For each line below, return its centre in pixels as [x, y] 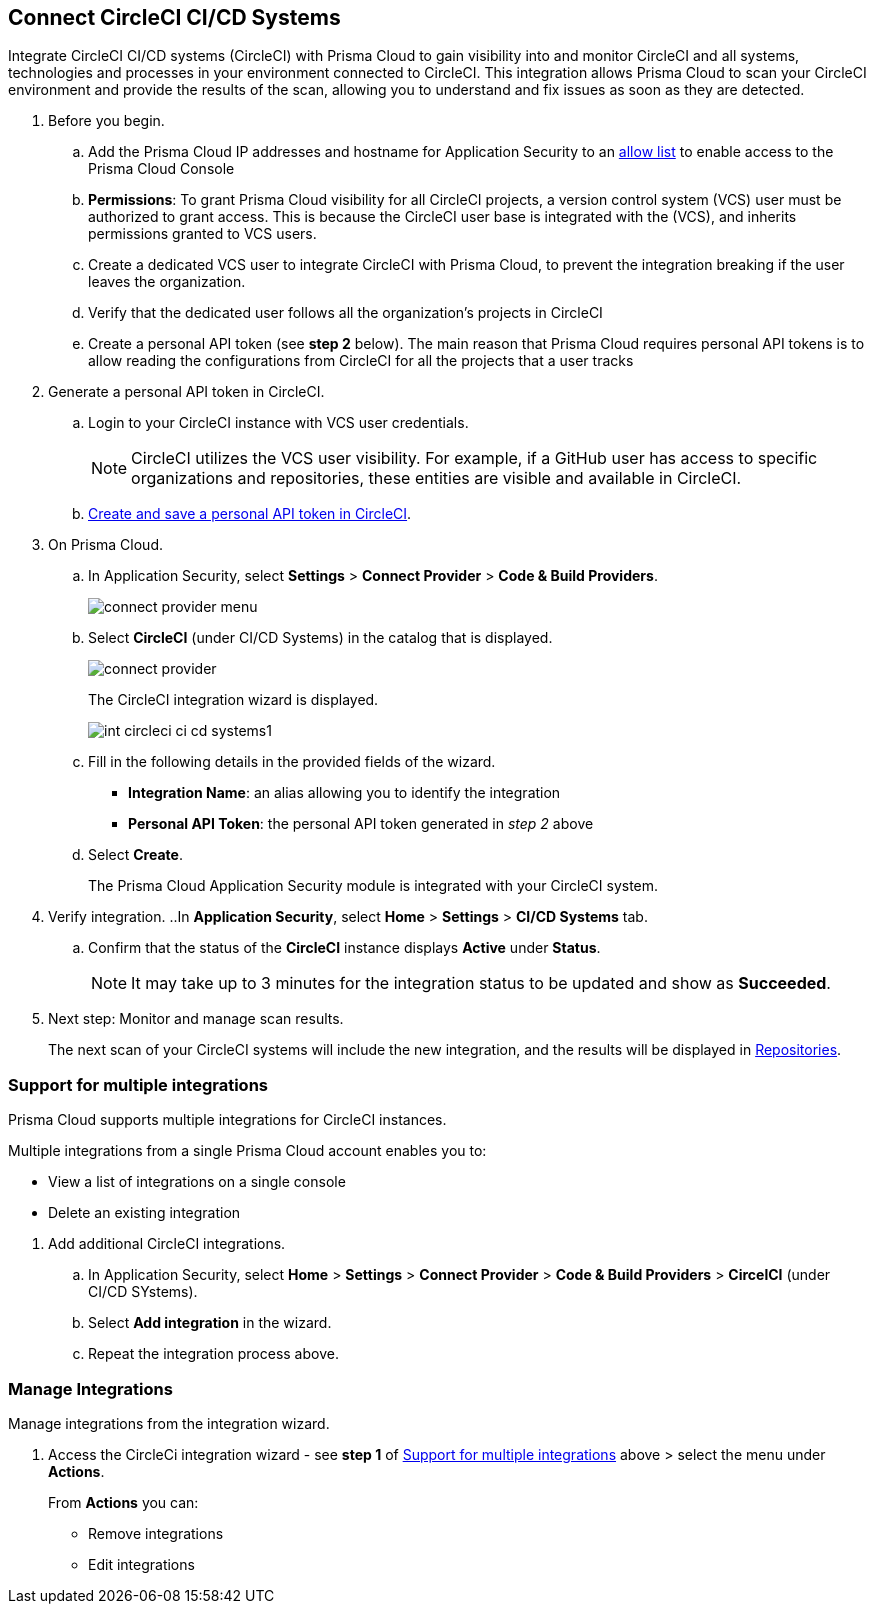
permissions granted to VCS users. [202, 234]
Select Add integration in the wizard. [210, 1323]
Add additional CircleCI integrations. [167, 1244]
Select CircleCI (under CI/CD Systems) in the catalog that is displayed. [320, 638]
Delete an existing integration [144, 1213]
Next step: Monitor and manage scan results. [196, 1019]
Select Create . [135, 855]
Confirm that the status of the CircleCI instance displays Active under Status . [344, 948]
